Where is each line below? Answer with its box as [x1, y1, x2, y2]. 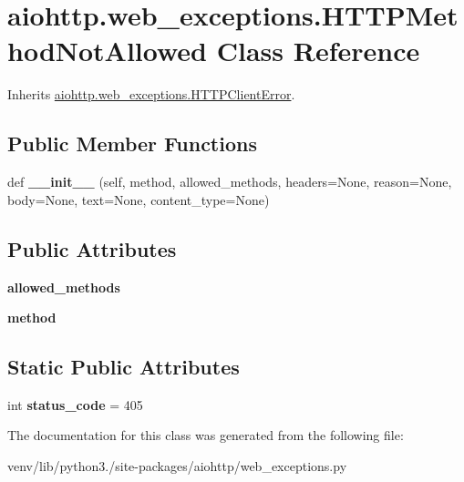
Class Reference [216, 32, 420, 69]
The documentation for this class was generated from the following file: [7, 426, 404, 445]
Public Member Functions [7, 129, 257, 158]
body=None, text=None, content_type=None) [7, 190, 270, 209]
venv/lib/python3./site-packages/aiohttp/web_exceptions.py [7, 456, 347, 476]
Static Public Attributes [7, 353, 240, 381]
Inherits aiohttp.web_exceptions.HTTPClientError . [7, 85, 295, 104]
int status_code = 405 [7, 395, 143, 414]
